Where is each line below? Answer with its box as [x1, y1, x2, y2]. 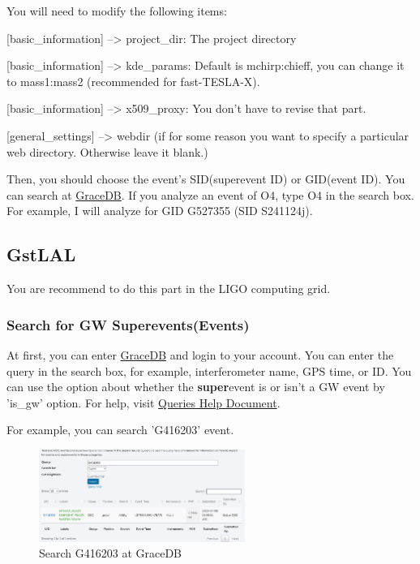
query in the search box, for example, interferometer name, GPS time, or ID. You [6, 362, 412, 379]
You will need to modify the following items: [6, 2, 227, 19]
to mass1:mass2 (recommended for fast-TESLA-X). [6, 72, 260, 89]
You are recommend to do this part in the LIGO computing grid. [6, 280, 331, 297]
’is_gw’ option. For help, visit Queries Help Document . [6, 394, 281, 411]
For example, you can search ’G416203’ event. [6, 421, 234, 438]
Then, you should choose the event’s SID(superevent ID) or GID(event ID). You [6, 170, 405, 187]
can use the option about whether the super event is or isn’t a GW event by [6, 378, 385, 395]
